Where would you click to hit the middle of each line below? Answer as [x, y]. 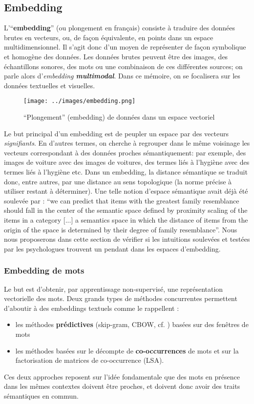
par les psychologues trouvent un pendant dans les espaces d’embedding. [112, 248]
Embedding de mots [44, 270]
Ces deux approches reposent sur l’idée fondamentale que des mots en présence [122, 376]
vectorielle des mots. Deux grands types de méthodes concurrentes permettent [121, 298]
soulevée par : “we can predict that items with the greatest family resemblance [122, 200]
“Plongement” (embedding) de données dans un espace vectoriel [119, 117]
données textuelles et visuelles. [50, 85]
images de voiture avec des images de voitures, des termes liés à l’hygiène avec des [127, 162]
